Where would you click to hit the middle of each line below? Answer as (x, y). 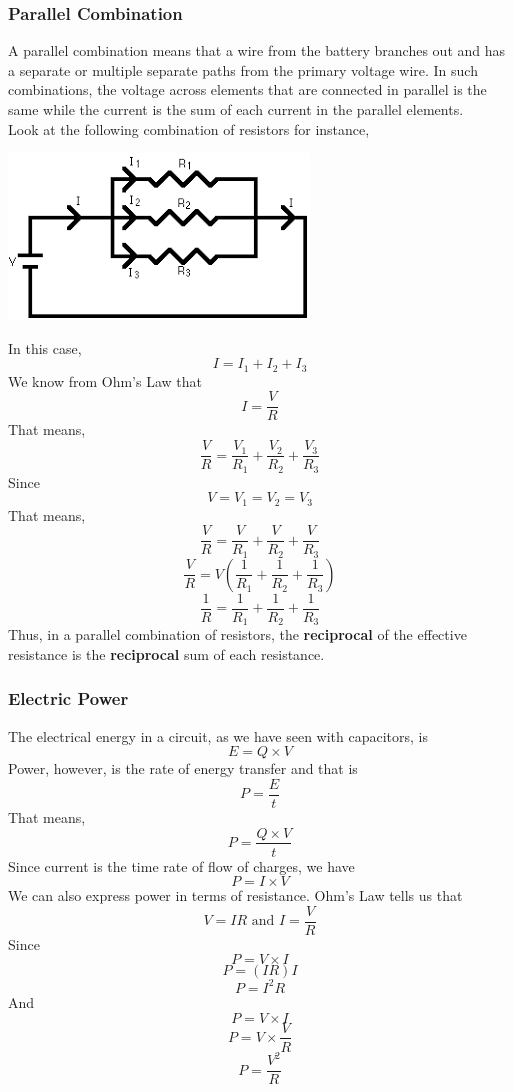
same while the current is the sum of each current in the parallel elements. (236, 109)
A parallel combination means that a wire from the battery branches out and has (257, 50)
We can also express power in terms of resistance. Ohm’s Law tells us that (235, 895)
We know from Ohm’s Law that (105, 380)
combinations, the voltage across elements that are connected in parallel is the (247, 89)
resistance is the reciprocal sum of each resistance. (166, 653)
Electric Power (68, 698)
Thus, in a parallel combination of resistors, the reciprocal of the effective (237, 634)
